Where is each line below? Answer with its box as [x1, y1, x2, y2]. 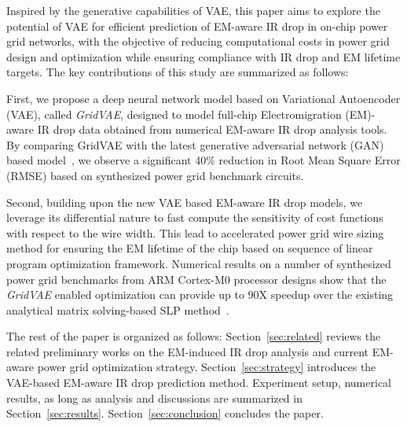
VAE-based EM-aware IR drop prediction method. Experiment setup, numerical [6, 374, 391, 391]
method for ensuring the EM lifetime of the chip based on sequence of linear [6, 240, 373, 256]
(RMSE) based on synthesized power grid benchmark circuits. [6, 167, 304, 183]
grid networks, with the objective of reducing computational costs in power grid [6, 33, 390, 50]
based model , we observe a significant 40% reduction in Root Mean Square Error [6, 152, 401, 168]
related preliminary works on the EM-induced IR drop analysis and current [6, 343, 368, 359]
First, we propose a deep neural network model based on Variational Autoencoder [6, 90, 401, 106]
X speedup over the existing [258, 286, 394, 303]
